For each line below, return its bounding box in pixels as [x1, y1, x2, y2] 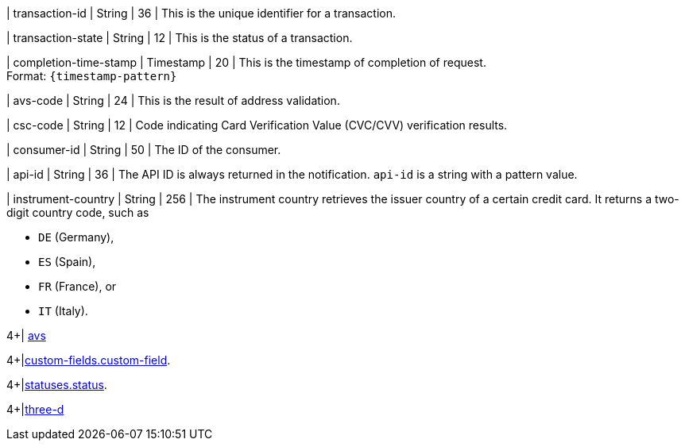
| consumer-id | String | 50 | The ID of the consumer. [6, 143, 281, 156]
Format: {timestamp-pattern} [6, 69, 177, 83]
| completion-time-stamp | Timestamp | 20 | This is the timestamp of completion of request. [6, 56, 486, 69]
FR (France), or [38, 279, 117, 293]
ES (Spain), [38, 255, 96, 268]
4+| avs [6, 329, 46, 342]
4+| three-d [6, 403, 64, 416]
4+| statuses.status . [6, 378, 107, 391]
